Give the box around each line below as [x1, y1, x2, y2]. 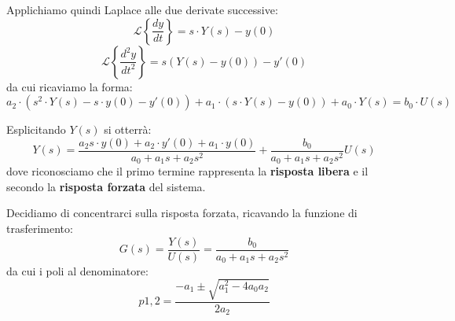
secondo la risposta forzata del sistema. [6, 178, 206, 194]
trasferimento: [6, 220, 73, 237]
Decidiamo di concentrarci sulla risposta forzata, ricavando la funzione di [6, 205, 358, 221]
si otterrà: [104, 121, 152, 138]
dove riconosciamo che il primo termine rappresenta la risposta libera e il [6, 163, 369, 179]
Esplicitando [6, 121, 66, 138]
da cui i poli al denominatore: [6, 262, 149, 279]
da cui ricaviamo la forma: [6, 78, 133, 94]
